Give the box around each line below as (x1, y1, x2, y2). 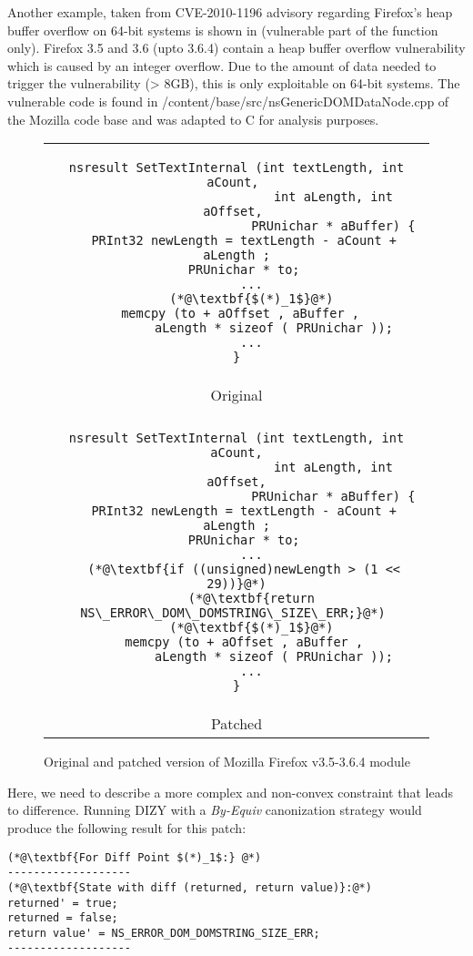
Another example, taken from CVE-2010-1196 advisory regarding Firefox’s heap (7, 3, 453, 21)
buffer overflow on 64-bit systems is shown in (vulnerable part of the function (7, 20, 438, 39)
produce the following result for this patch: (7, 818, 247, 837)
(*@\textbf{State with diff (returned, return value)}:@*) (7, 880, 372, 894)
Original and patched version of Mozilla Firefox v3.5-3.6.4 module (44, 752, 410, 771)
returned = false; (7, 911, 118, 925)
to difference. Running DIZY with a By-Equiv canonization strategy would (7, 800, 422, 819)
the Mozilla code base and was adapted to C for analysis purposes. (7, 109, 379, 128)
